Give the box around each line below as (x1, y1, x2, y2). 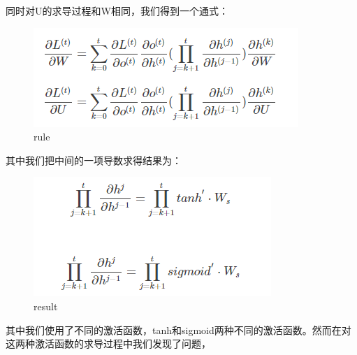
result (34, 298, 58, 313)
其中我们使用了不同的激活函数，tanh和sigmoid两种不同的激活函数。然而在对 (6, 322, 351, 337)
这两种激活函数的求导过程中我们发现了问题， (6, 336, 211, 351)
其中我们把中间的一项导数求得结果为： (6, 152, 182, 167)
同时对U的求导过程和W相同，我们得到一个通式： (6, 3, 228, 17)
